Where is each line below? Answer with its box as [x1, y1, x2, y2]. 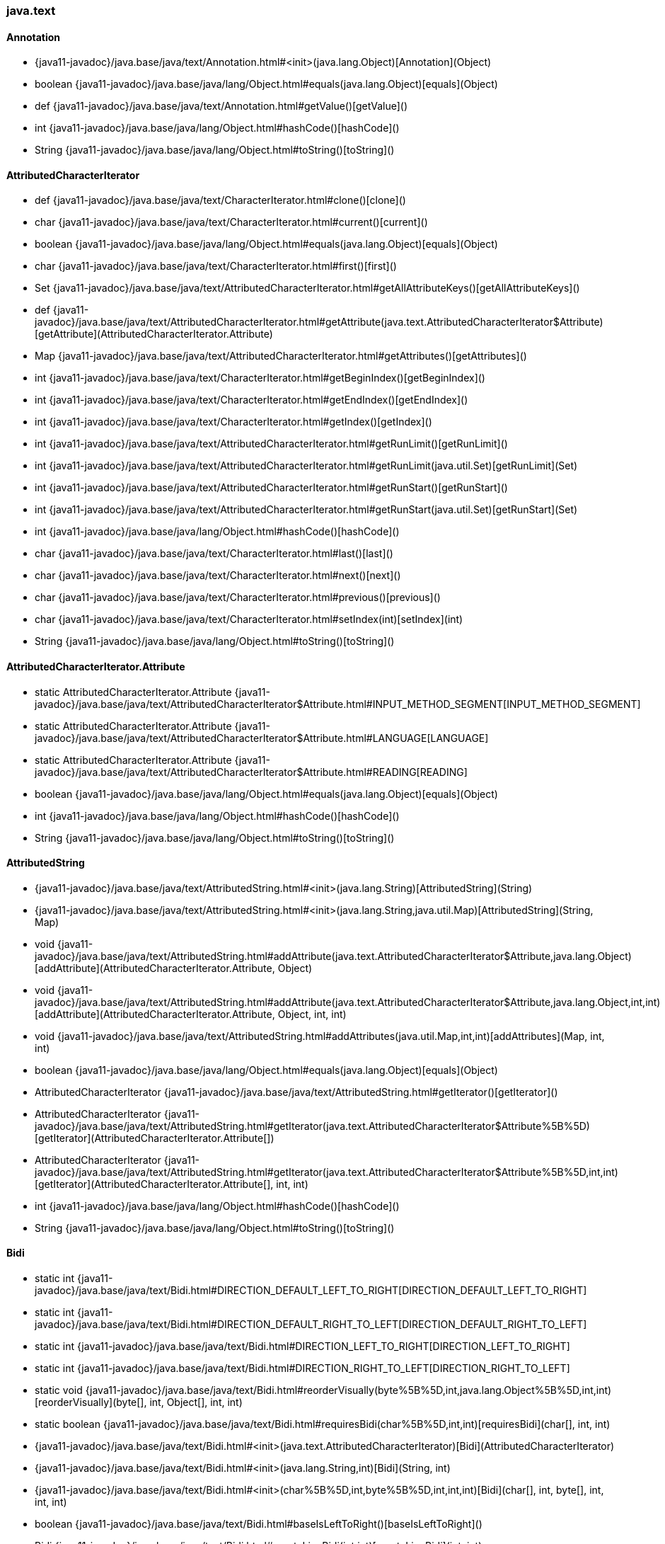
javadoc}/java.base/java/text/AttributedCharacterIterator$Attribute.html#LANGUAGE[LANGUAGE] [35, 731, 489, 744]
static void [35, 1384, 83, 1397]
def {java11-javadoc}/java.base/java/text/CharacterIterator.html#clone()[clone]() [35, 194, 406, 207]
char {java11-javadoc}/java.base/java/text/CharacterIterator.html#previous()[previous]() [35, 591, 441, 604]
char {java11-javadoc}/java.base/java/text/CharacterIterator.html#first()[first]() [35, 260, 397, 273]
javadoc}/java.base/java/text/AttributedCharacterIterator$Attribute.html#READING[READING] [35, 765, 468, 778]
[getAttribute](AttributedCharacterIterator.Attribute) [35, 328, 273, 341]
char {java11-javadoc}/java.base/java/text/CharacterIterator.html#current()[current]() [35, 216, 428, 229]
